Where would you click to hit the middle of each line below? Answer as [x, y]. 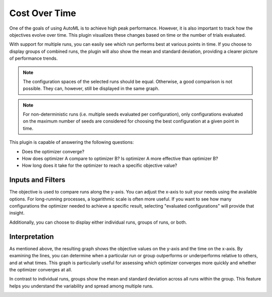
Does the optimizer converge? [53, 151]
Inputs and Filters [37, 180]
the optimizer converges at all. [41, 269]
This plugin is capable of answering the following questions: [72, 142]
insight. [17, 213]
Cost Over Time [43, 13]
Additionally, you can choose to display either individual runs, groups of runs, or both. [98, 222]
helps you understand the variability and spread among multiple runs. [81, 286]
